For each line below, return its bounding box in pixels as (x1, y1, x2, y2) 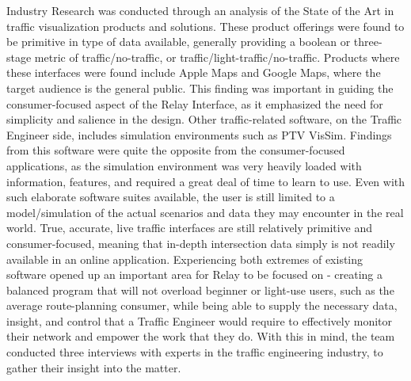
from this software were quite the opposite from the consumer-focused (6, 142, 345, 158)
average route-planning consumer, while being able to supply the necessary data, (6, 297, 398, 314)
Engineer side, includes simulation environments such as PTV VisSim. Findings (6, 126, 392, 143)
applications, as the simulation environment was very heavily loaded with (6, 157, 362, 173)
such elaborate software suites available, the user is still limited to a (6, 189, 335, 205)
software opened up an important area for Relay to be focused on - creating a (6, 266, 382, 283)
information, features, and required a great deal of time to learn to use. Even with (6, 173, 405, 189)
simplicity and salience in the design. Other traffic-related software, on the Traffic (6, 111, 402, 128)
